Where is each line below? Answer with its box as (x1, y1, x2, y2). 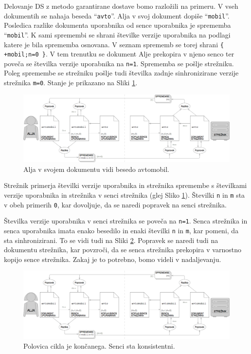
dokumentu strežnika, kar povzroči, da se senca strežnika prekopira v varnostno (4, 244, 241, 255)
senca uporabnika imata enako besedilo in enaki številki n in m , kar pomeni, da (4, 225, 239, 235)
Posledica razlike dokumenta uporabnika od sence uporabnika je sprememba (4, 20, 231, 30)
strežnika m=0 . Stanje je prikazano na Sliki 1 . (4, 77, 138, 88)
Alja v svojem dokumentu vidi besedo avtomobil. (23, 164, 170, 174)
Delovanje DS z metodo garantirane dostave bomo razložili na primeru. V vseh (4, 1, 238, 11)
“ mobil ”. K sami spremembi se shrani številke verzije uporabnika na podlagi (4, 29, 231, 39)
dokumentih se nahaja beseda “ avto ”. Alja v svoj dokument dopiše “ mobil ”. (4, 10, 230, 20)
